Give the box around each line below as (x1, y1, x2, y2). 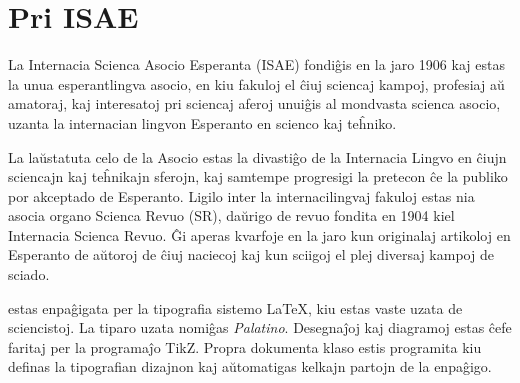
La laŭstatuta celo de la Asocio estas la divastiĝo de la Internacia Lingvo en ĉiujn (8, 146, 507, 167)
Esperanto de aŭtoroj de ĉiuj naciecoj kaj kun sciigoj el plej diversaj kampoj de (8, 244, 494, 265)
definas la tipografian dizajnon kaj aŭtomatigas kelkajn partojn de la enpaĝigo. (8, 356, 492, 377)
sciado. (8, 264, 50, 285)
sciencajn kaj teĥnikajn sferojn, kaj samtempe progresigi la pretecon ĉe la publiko (8, 166, 508, 187)
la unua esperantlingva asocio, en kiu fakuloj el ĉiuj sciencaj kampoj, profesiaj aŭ (8, 73, 505, 94)
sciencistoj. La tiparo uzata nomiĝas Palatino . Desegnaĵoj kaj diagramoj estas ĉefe (8, 317, 512, 338)
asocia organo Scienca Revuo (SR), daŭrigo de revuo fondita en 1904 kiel (8, 205, 455, 226)
